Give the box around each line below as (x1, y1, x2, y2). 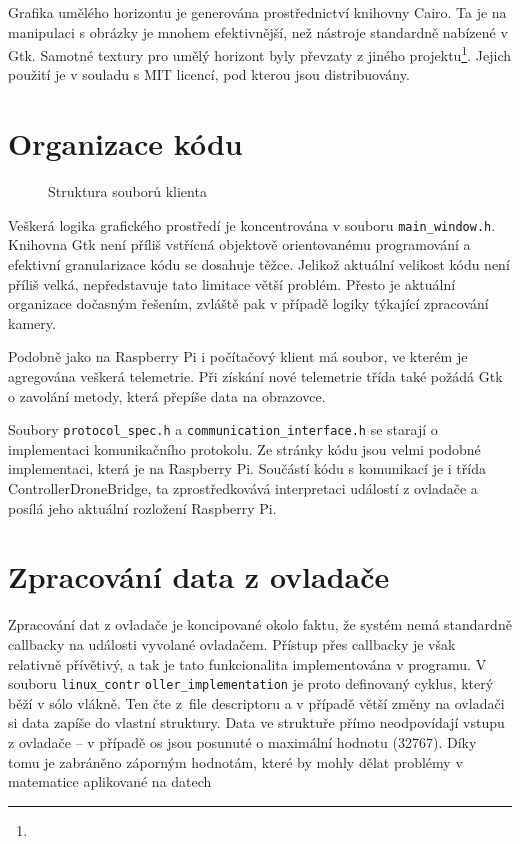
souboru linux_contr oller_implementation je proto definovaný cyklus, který (8, 673, 494, 694)
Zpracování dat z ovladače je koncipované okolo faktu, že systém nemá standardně (8, 614, 512, 635)
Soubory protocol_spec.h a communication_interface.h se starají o (8, 419, 438, 440)
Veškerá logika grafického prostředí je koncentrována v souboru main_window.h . (8, 214, 496, 235)
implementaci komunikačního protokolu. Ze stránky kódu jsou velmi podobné (8, 438, 481, 459)
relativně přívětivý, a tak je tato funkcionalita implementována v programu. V (8, 653, 487, 674)
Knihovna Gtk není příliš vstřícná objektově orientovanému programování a (8, 234, 471, 255)
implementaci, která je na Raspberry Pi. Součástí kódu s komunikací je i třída (8, 458, 486, 479)
